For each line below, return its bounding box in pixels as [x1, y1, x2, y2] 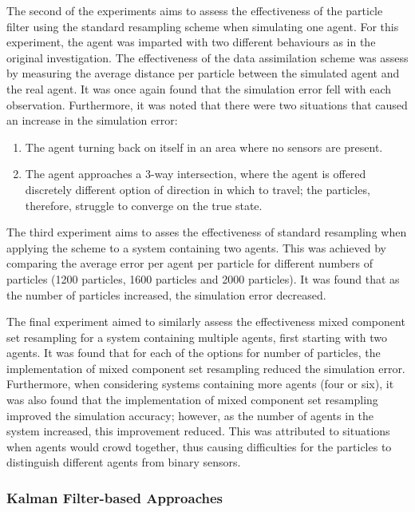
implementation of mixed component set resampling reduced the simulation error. [6, 359, 405, 376]
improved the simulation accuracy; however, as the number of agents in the [6, 407, 374, 423]
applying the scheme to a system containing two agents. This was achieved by [6, 239, 386, 256]
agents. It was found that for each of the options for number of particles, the [6, 344, 381, 361]
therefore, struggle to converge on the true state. [25, 196, 263, 213]
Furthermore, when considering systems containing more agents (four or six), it [6, 375, 394, 392]
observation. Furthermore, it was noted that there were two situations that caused [6, 96, 408, 113]
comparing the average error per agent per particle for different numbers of [6, 255, 373, 272]
